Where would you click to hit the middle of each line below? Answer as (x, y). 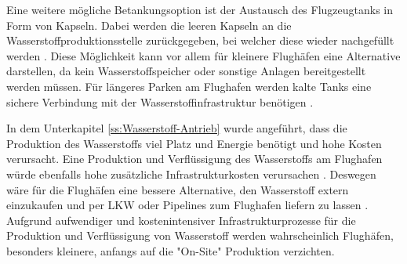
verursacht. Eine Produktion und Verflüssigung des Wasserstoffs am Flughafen (194, 159)
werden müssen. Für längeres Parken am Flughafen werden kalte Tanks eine (189, 86)
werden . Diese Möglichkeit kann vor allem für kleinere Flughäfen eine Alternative (203, 55)
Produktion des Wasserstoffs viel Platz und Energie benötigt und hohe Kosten (194, 143)
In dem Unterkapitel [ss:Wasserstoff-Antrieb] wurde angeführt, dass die (177, 128)
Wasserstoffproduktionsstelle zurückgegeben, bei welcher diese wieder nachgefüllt (200, 40)
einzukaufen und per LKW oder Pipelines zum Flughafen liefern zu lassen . (187, 205)
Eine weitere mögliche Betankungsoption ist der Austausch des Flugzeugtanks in (200, 9)
